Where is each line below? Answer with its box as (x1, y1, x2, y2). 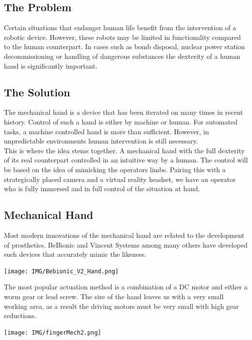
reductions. (4, 310, 37, 321)
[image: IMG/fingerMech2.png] (4, 329, 101, 336)
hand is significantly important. (4, 60, 98, 71)
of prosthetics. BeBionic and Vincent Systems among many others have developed (4, 239, 248, 250)
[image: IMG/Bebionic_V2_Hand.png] (4, 268, 119, 275)
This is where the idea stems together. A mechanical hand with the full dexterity (4, 145, 245, 155)
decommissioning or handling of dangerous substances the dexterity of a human (4, 51, 240, 61)
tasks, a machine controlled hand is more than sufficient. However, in (4, 126, 209, 136)
